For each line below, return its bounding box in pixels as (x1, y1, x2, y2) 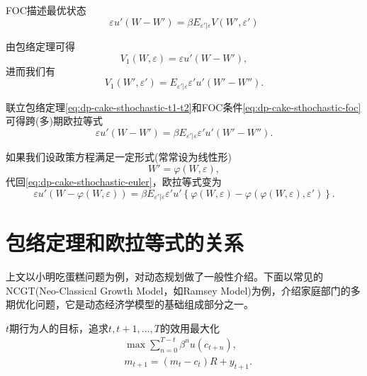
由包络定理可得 (6, 39, 75, 54)
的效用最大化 (159, 320, 220, 335)
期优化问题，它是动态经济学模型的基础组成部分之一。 (6, 297, 254, 312)
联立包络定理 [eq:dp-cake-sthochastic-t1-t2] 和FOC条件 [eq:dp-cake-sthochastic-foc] (6, 99, 361, 114)
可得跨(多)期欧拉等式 (6, 113, 103, 128)
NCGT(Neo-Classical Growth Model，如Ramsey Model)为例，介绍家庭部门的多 (6, 283, 361, 297)
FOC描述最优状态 (6, 3, 86, 17)
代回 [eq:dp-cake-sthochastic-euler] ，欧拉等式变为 (6, 173, 222, 188)
